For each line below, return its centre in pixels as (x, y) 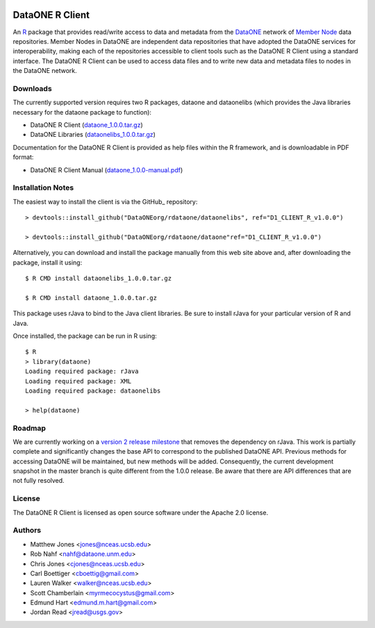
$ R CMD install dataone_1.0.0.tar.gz (91, 298)
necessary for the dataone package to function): (82, 112)
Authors (27, 530)
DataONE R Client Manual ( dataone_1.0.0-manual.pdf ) (107, 170)
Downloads (32, 88)
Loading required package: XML (78, 381)
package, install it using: (48, 262)
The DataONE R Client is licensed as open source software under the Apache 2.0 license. (141, 512)
